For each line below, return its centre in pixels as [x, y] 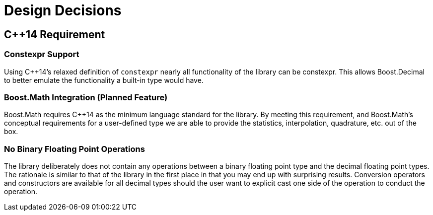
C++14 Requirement [55, 34]
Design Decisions [63, 10]
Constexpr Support [42, 54]
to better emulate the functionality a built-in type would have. [104, 80]
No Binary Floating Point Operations [74, 149]
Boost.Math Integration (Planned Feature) [86, 97]
